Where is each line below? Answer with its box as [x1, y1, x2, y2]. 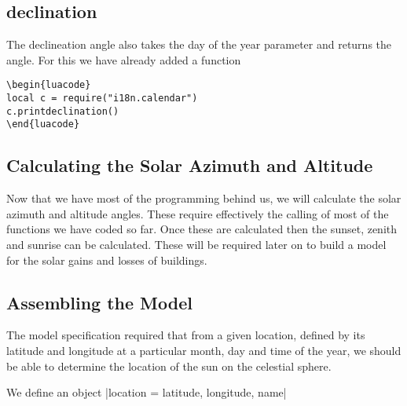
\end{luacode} [6, 119, 80, 130]
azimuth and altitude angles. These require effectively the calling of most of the [6, 205, 389, 221]
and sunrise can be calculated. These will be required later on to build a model [6, 236, 387, 252]
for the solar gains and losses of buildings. [6, 251, 207, 268]
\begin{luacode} [6, 79, 91, 91]
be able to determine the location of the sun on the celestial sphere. [6, 357, 332, 374]
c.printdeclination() [6, 105, 119, 117]
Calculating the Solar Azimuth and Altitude [6, 153, 373, 177]
